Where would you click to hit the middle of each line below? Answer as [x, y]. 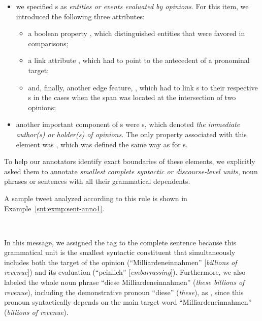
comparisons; [48, 43]
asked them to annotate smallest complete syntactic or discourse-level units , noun [131, 171]
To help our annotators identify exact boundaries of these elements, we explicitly [130, 161]
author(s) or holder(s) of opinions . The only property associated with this [131, 134]
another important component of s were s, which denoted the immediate [128, 124]
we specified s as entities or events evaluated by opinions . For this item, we [132, 6]
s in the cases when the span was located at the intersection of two [132, 97]
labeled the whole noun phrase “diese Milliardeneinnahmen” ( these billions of [124, 282]
